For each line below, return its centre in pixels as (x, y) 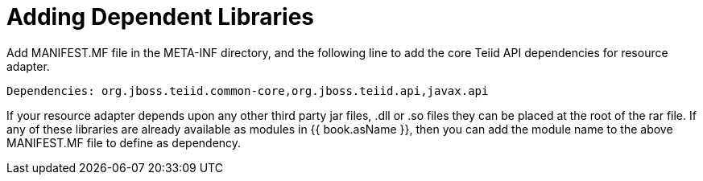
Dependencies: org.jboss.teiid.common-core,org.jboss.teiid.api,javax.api (248, 90)
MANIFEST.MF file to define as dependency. (124, 142)
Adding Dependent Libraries (161, 17)
